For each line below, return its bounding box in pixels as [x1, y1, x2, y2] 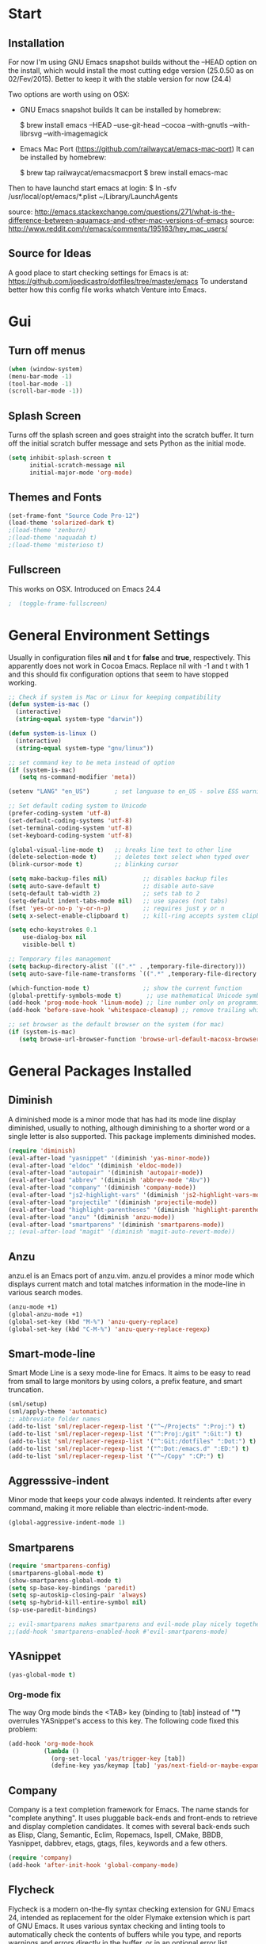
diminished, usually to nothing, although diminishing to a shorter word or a [8, 1123, 251, 1133]
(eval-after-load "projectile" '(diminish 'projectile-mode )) [8, 1198, 218, 1206]
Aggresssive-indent [8, 1474, 109, 1487]
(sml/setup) [8, 1401, 47, 1409]
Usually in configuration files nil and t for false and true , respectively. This [8, 652, 251, 662]
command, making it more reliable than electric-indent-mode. [8, 1504, 209, 1513]
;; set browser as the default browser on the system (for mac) [8, 1021, 225, 1029]
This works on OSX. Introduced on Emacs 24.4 [8, 584, 161, 593]
